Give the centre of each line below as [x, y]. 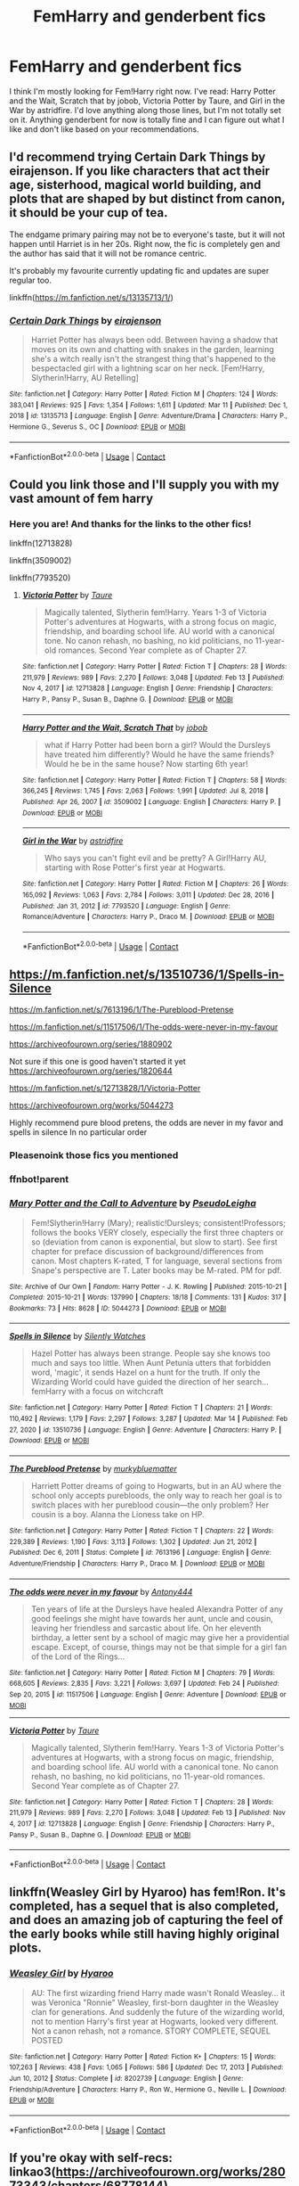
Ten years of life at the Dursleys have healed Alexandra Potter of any [157, 1609]
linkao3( [32, 2171]
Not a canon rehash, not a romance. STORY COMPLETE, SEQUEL [151, 2031]
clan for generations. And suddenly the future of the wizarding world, [158, 2011]
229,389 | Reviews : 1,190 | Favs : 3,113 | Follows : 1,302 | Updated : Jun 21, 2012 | [133, 1541]
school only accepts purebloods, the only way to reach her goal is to [157, 1496]
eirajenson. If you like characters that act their [140, 171]
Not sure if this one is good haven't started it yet [98, 1062]
